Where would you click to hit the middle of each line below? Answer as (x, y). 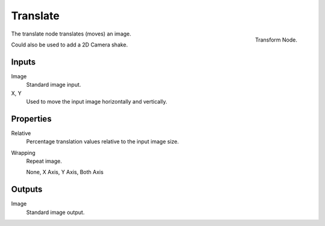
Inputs (23, 62)
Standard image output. (55, 212)
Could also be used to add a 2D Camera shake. (70, 45)
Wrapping (23, 152)
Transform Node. (276, 40)
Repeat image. (44, 161)
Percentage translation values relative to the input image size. (103, 142)
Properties (31, 118)
